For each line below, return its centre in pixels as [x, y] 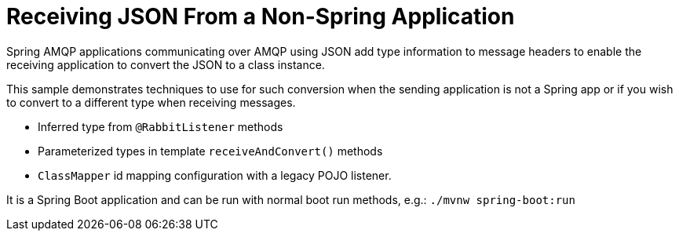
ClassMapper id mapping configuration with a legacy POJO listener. [215, 175]
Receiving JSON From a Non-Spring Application [261, 16]
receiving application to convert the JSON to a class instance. [166, 64]
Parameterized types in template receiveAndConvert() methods [210, 151]
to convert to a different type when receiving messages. [151, 102]
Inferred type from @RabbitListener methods [161, 126]
